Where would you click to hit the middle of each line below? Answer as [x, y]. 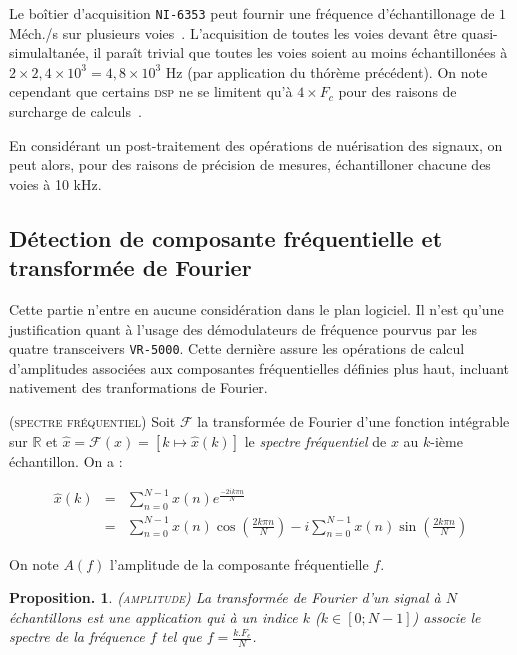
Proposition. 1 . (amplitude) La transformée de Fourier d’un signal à [225, 597]
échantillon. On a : [66, 460]
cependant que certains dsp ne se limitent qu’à [151, 91]
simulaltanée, [49, 52]
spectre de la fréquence [77, 636]
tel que [181, 636]
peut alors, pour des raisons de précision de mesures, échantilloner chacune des [250, 164]
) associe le [446, 616]
